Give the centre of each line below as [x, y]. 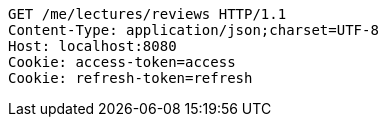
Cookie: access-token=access [122, 62]
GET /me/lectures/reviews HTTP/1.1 [147, 14]
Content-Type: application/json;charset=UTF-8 [193, 30]
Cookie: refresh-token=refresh [130, 78]
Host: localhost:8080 [92, 46]
